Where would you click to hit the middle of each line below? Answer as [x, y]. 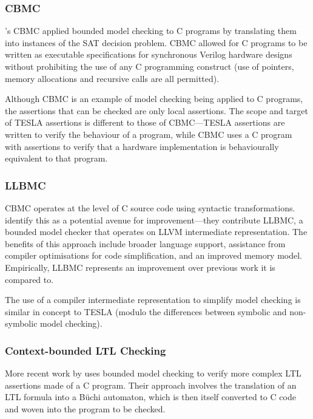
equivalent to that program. [56, 158]
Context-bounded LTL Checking [86, 350]
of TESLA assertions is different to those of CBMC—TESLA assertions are [145, 122]
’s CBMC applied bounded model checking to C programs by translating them [151, 31]
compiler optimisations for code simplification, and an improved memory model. [154, 255]
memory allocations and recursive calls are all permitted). [112, 78]
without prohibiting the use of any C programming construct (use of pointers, [150, 66]
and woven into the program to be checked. [85, 408]
